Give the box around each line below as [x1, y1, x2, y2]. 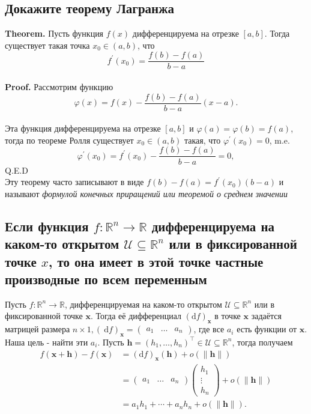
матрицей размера [5, 323, 70, 335]
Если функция [5, 216, 89, 235]
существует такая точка [5, 38, 90, 51]
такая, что [184, 133, 221, 146]
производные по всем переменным [5, 269, 207, 288]
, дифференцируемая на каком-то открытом [64, 297, 222, 310]
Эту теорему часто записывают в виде [5, 175, 144, 188]
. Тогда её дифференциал [90, 309, 182, 322]
